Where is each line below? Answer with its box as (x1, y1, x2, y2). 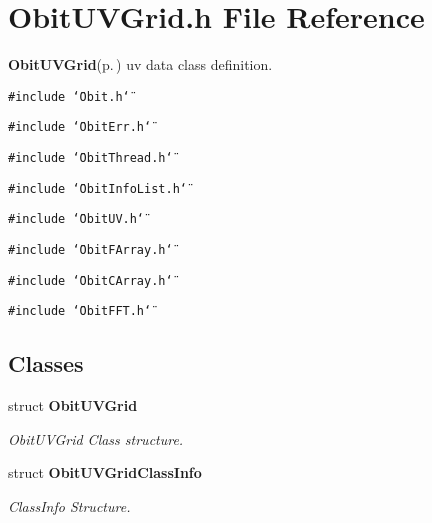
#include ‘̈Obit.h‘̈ (8, 89, 130, 104)
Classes (8, 348, 84, 379)
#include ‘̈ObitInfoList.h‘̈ (8, 181, 187, 196)
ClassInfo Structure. (8, 495, 131, 516)
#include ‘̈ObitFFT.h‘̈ (8, 304, 152, 319)
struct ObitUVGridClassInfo (8, 462, 202, 483)
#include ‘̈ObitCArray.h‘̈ (8, 273, 173, 288)
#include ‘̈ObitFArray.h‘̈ (8, 243, 173, 257)
